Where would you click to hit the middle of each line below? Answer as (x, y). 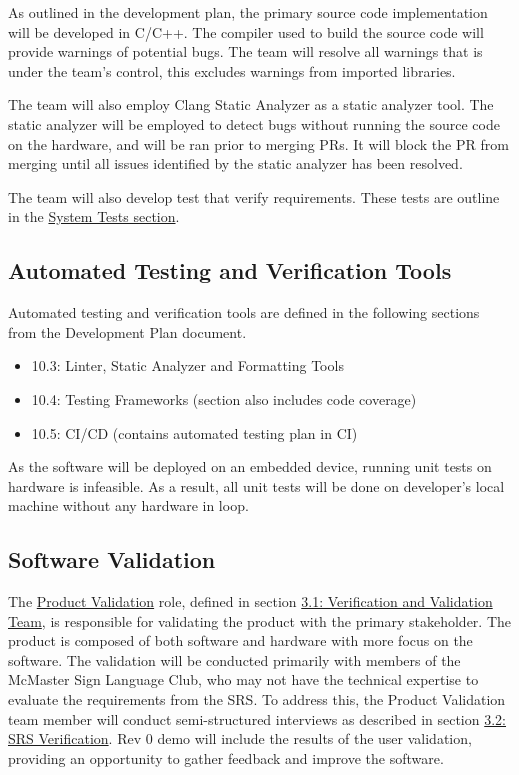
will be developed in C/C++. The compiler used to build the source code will (246, 31)
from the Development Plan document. (127, 331)
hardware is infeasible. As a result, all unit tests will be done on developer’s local (256, 485)
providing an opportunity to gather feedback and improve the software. (226, 757)
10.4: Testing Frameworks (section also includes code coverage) (224, 398)
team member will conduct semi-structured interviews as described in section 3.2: (257, 718)
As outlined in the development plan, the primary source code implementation (248, 12)
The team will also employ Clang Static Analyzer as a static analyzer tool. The (251, 104)
